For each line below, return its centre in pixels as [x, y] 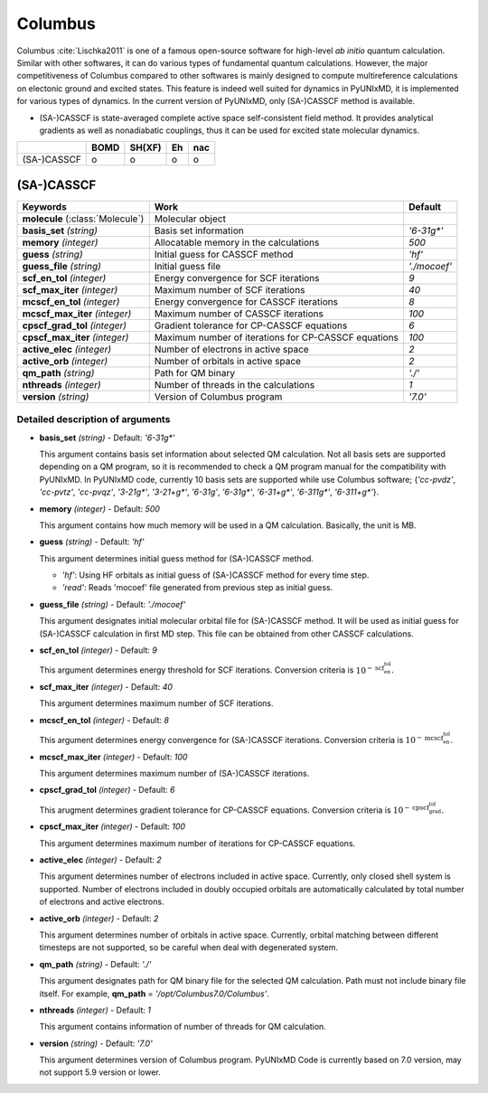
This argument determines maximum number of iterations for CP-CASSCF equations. [197, 843]
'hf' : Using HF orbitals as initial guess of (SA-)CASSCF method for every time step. [216, 575]
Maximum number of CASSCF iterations [239, 314]
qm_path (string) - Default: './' [95, 964]
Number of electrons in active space [231, 349]
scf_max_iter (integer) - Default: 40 [106, 686]
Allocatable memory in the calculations [237, 242]
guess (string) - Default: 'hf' [92, 542]
